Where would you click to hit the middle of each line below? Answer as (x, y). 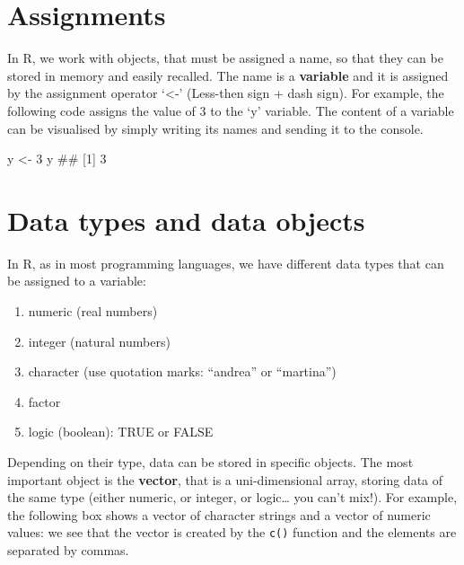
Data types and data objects (186, 220)
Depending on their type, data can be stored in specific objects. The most (210, 461)
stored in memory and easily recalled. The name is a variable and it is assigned (228, 75)
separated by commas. (68, 550)
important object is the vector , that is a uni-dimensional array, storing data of (225, 479)
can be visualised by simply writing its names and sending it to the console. (215, 128)
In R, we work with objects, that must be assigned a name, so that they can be (225, 58)
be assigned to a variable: (77, 281)
